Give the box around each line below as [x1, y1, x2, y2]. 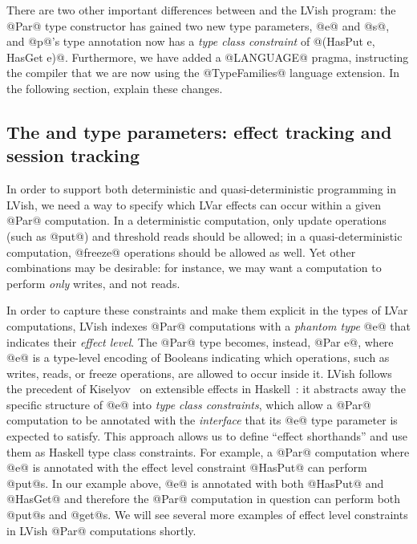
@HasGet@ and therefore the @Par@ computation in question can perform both [6, 490, 401, 507]
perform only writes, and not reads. [6, 274, 180, 291]
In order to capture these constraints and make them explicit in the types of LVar [6, 302, 408, 319]
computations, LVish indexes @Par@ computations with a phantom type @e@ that [6, 317, 411, 334]
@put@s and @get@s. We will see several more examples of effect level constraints [6, 506, 408, 523]
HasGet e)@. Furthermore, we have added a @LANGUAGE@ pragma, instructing [6, 48, 409, 65]
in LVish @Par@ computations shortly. [6, 522, 196, 538]
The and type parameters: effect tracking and [6, 119, 392, 144]
